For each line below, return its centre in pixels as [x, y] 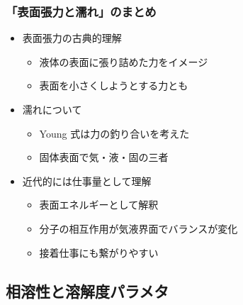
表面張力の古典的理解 [72, 38]
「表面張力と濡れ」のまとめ [81, 11]
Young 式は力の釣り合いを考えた [114, 133]
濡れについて [52, 109]
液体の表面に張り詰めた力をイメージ [124, 61]
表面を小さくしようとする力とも [114, 85]
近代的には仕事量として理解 [87, 181]
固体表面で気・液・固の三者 [104, 157]
